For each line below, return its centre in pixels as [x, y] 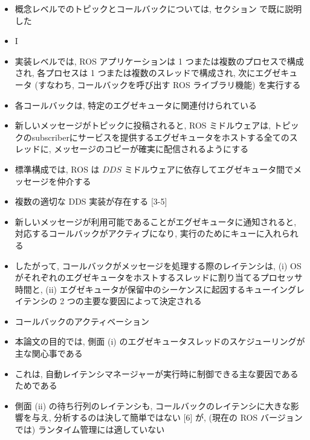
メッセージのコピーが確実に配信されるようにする [151, 149]
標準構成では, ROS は [57, 169]
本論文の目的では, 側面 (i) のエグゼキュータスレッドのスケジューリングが [160, 341]
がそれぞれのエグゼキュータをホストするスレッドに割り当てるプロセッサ [159, 277]
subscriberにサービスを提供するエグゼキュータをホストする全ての [160, 137]
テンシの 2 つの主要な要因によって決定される [112, 301]
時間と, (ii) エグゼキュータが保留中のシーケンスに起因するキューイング [155, 289]
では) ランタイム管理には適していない [90, 429]
